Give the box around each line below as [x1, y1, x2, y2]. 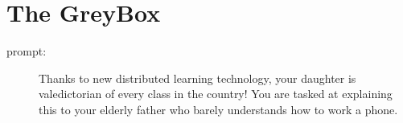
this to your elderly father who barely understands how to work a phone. [39, 100, 398, 117]
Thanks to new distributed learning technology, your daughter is [39, 69, 356, 86]
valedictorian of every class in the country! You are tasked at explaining [39, 85, 393, 102]
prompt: [6, 43, 47, 59]
